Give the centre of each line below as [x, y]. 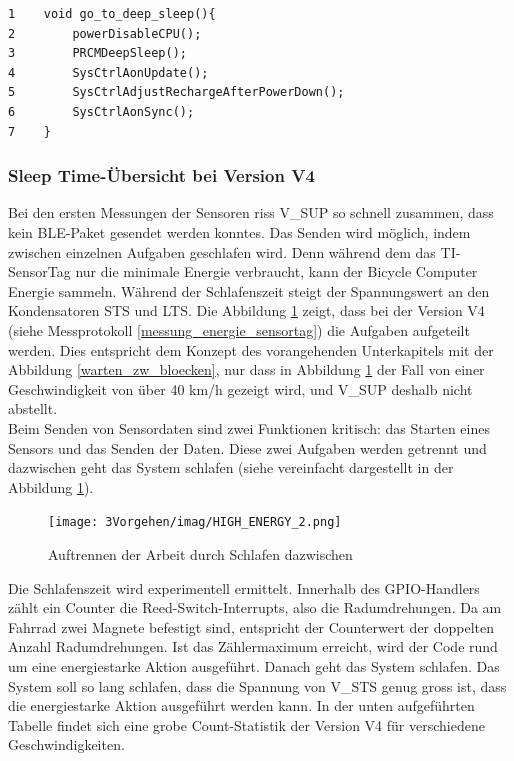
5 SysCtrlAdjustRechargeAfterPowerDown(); [176, 92]
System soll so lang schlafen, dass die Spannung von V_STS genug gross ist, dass [257, 685]
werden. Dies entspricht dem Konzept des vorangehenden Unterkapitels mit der [251, 349]
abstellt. [33, 408]
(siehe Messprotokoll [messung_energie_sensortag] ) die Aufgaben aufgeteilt [239, 329]
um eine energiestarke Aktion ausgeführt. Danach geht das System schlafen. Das [254, 665]
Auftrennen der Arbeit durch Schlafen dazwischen [200, 553]
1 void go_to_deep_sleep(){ [112, 14]
